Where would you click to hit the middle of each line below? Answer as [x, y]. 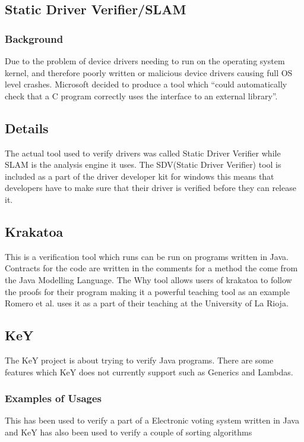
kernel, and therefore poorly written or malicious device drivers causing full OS [149, 72]
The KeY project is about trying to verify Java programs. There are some [139, 360]
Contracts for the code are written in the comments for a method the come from [151, 268]
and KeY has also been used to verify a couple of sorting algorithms [129, 432]
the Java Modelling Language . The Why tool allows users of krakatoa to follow [148, 279]
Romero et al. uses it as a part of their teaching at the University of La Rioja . [147, 303]
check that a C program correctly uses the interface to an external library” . [141, 95]
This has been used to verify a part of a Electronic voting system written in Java [152, 420]
